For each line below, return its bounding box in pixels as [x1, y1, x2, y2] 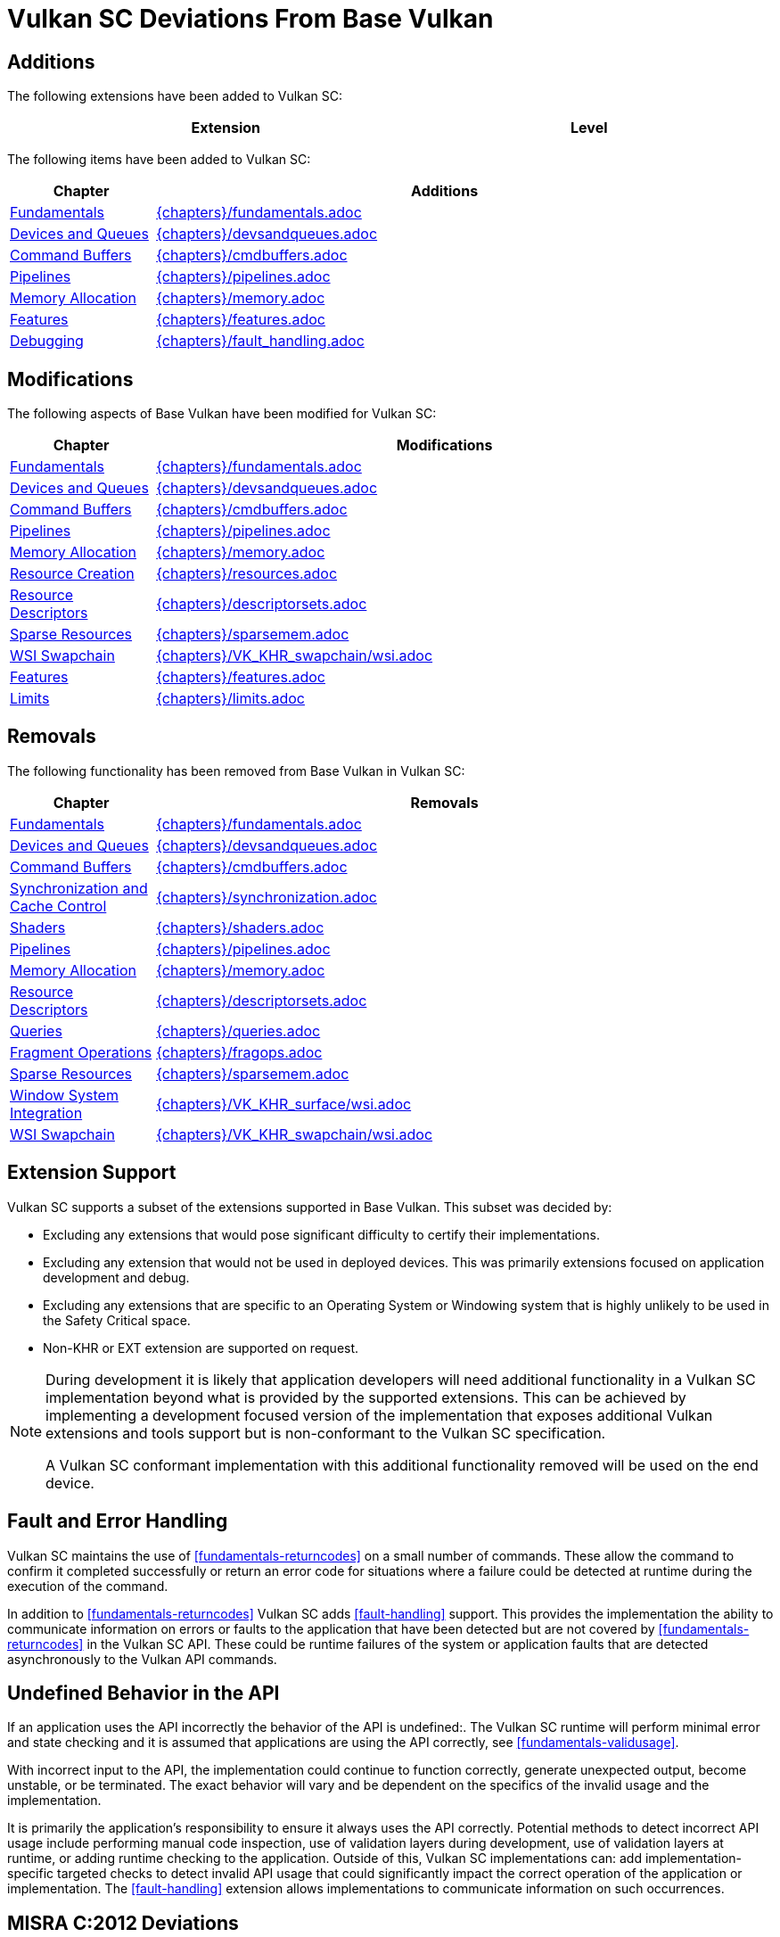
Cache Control [10, 896, 107, 915]
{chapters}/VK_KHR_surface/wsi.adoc [156, 1094, 412, 1113]
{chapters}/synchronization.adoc [156, 887, 377, 906]
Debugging [10, 332, 84, 350]
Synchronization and [10, 878, 148, 897]
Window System [10, 1085, 119, 1104]
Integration [10, 1103, 83, 1122]
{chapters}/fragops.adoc [156, 1043, 323, 1061]
